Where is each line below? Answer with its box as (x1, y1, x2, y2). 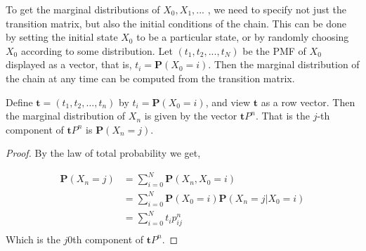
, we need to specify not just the (207, 2, 346, 16)
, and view (205, 94, 251, 109)
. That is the (255, 108, 310, 123)
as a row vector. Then (261, 94, 355, 109)
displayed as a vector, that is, (6, 57, 132, 72)
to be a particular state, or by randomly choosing (136, 30, 349, 44)
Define (6, 94, 33, 109)
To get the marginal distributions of (6, 2, 160, 16)
